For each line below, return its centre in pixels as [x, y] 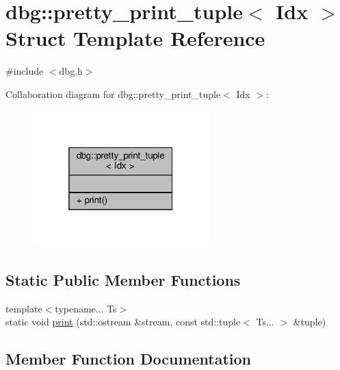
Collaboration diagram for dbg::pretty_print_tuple [113, 94]
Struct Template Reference [135, 38]
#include [25, 71]
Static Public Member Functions [123, 280]
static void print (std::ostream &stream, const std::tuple [123, 322]
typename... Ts [86, 308]
